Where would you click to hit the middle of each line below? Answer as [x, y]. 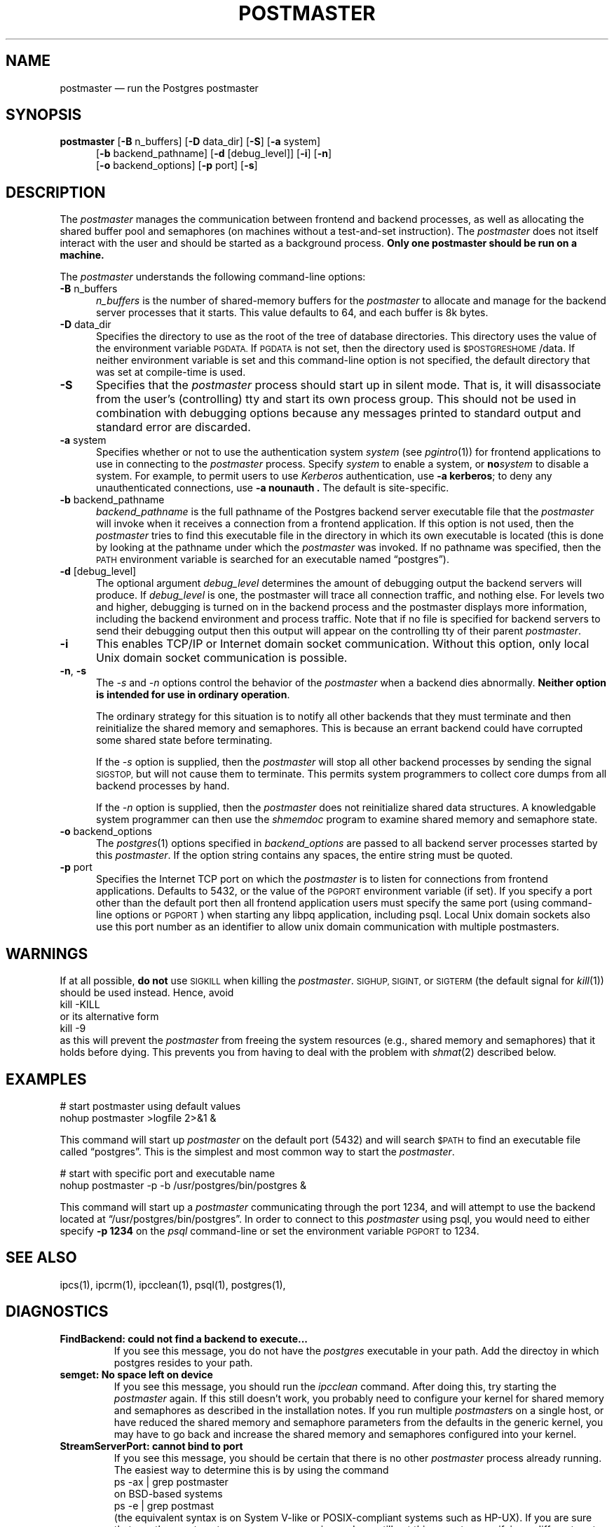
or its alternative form [109, 1017]
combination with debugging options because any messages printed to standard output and [338, 413]
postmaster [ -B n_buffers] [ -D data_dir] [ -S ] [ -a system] [190, 142]
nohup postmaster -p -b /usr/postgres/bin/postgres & [183, 1185]
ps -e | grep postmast [164, 1505]
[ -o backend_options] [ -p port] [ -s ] [177, 165]
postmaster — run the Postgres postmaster [159, 88]
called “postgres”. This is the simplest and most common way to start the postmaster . [257, 1151]
